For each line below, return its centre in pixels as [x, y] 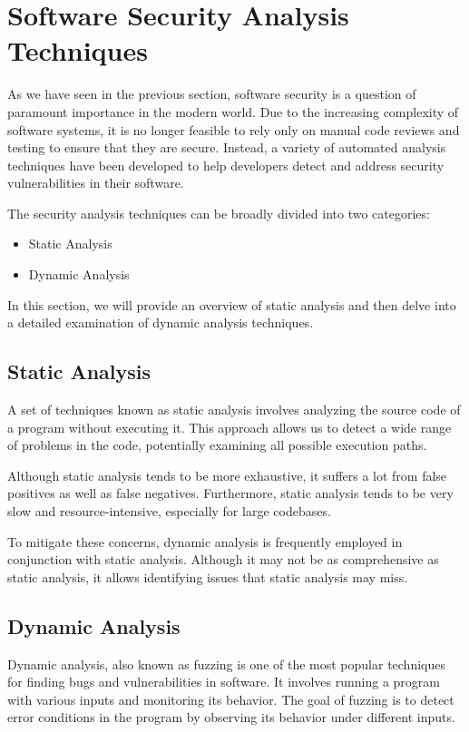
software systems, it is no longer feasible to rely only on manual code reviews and [234, 129]
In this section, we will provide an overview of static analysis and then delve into [232, 304]
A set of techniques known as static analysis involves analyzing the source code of [234, 410]
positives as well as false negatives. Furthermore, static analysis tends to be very [230, 493]
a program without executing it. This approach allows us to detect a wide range [230, 427]
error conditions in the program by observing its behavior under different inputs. [231, 717]
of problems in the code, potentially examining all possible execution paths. [217, 445]
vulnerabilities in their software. [96, 183]
